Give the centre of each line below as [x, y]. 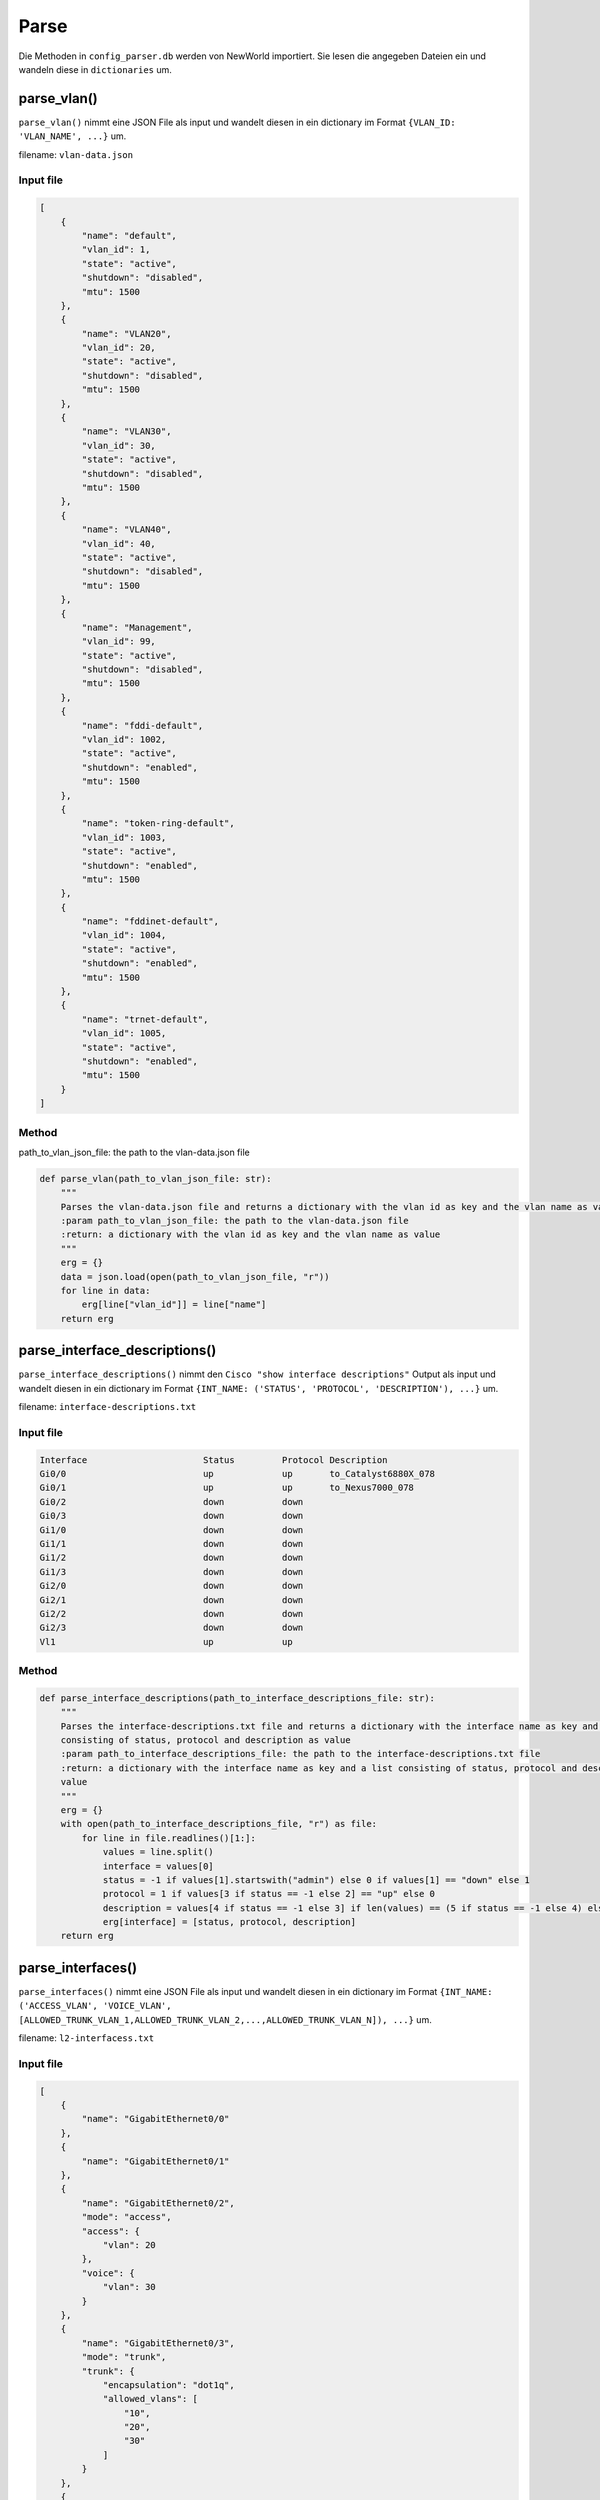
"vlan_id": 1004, [124, 935]
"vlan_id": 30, [119, 445]
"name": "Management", [137, 627]
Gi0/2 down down [171, 1501]
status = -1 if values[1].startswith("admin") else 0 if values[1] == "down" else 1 [316, 1879]
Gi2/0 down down [171, 1586]
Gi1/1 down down [171, 1543]
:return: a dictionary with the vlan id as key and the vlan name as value [250, 1234]
